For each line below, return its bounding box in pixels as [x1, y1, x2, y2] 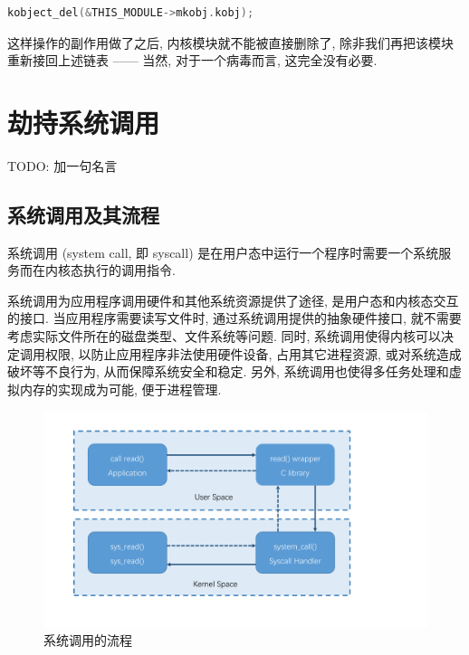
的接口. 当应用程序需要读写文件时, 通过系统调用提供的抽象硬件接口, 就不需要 [7, 309, 462, 327]
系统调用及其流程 [7, 200, 159, 228]
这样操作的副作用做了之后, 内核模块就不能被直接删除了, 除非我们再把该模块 [7, 33, 455, 52]
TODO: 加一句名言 [7, 156, 118, 175]
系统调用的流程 [43, 630, 132, 649]
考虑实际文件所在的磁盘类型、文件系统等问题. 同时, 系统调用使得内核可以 [7, 327, 442, 346]
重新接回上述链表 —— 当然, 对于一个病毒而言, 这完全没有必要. [7, 51, 378, 70]
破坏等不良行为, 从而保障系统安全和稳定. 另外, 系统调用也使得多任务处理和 [7, 362, 449, 381]
